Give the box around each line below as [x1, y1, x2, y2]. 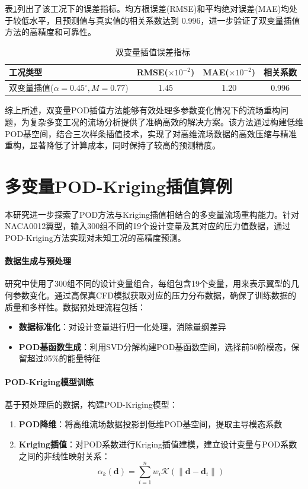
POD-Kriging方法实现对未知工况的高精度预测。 [5, 231, 186, 243]
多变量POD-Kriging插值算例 [5, 173, 233, 198]
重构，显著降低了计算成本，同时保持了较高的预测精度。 [5, 139, 220, 151]
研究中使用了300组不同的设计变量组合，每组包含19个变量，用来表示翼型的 [5, 277, 291, 290]
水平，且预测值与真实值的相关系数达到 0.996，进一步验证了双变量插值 [29, 14, 300, 26]
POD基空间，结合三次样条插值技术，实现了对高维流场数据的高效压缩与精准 [5, 127, 297, 139]
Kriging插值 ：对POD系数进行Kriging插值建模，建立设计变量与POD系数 [18, 437, 297, 450]
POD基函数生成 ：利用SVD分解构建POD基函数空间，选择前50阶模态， [18, 340, 291, 353]
